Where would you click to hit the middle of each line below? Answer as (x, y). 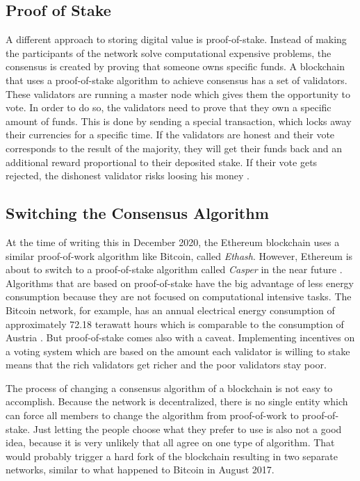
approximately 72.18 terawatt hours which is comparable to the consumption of (175, 324)
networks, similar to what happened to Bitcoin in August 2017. (140, 470)
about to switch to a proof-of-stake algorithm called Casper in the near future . (174, 269)
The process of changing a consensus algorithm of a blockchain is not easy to (169, 388)
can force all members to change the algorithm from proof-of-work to (152, 415)
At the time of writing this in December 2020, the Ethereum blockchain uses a (173, 242)
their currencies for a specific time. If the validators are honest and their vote (170, 134)
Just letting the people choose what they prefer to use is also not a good (187, 429)
